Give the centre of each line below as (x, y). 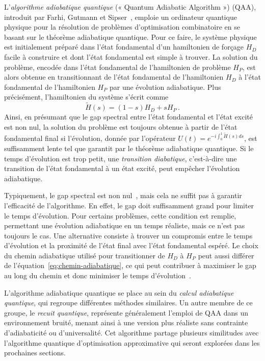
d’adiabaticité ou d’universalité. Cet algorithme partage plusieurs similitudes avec (131, 333)
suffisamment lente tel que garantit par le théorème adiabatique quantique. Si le (129, 148)
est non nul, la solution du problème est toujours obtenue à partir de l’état (121, 126)
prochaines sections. (35, 353)
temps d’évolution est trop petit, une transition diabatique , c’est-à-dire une (121, 158)
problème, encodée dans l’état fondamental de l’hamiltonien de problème (117, 67)
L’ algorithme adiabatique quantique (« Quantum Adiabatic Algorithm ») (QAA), (130, 7)
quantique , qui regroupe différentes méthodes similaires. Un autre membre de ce (128, 303)
